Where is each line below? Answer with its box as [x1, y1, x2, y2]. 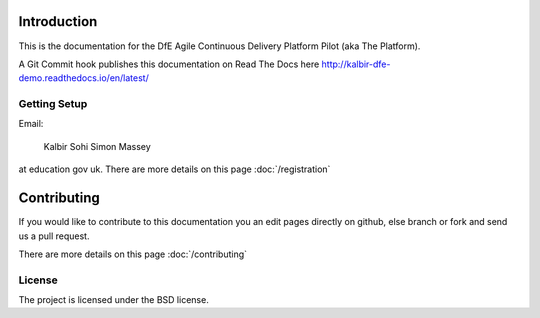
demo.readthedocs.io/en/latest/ [18, 72, 149, 84]
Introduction [18, 13, 98, 30]
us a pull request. [18, 230, 90, 242]
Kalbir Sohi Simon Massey [43, 140, 152, 152]
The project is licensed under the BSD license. [18, 294, 209, 306]
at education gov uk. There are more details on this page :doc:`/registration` [18, 163, 331, 175]
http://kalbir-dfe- [321, 58, 391, 70]
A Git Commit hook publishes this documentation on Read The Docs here [18, 58, 320, 70]
